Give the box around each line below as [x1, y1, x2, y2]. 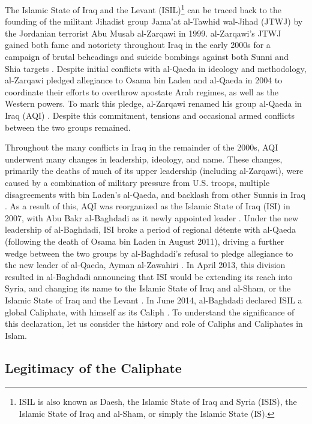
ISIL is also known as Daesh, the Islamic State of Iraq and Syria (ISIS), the [19, 395, 297, 408]
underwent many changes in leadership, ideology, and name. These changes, [5, 152, 283, 165]
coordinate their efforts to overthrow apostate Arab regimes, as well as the [5, 85, 278, 98]
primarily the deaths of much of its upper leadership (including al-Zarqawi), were [5, 164, 304, 177]
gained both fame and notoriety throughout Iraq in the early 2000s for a [5, 38, 271, 51]
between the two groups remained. [5, 121, 131, 133]
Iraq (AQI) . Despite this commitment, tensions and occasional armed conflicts [5, 109, 295, 121]
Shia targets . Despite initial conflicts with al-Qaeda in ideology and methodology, [5, 62, 307, 74]
